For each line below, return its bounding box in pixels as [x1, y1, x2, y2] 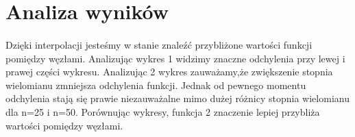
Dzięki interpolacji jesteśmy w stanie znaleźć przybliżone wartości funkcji [5, 37, 313, 51]
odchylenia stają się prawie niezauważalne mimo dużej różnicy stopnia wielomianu [5, 91, 350, 105]
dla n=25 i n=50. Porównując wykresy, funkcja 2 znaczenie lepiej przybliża [5, 104, 320, 119]
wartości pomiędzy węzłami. [5, 118, 123, 132]
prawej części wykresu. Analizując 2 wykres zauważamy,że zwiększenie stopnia [5, 64, 333, 79]
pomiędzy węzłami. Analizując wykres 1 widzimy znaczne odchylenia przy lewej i [5, 51, 345, 65]
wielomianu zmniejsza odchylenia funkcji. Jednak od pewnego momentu [5, 77, 306, 92]
